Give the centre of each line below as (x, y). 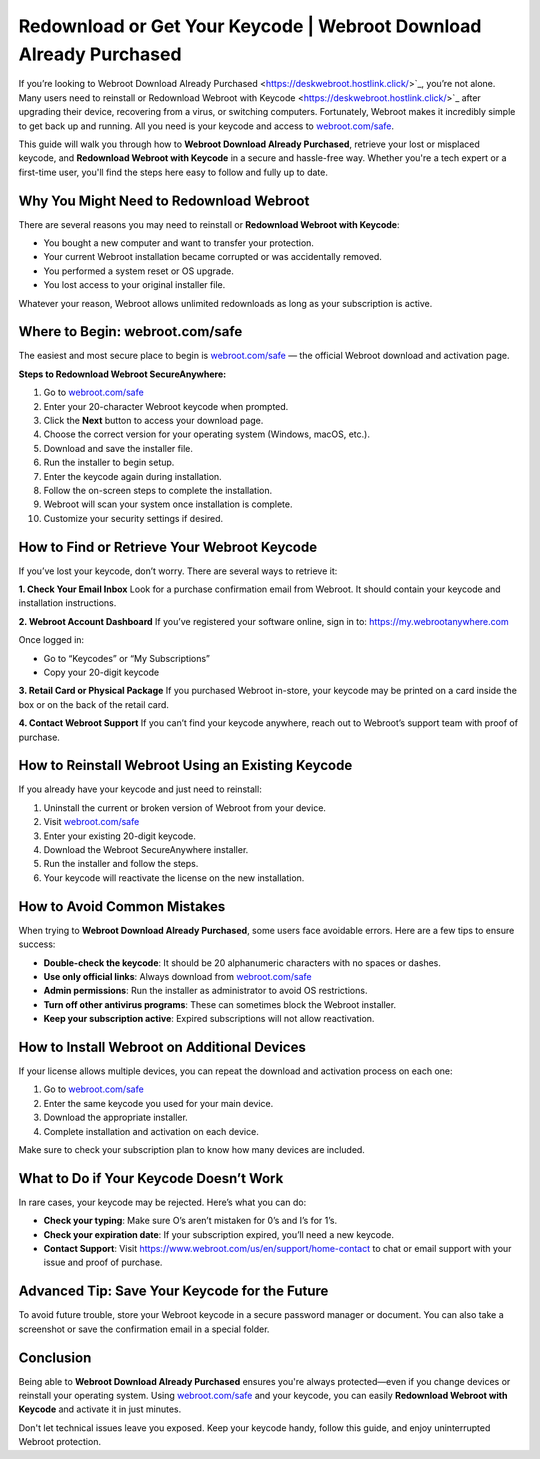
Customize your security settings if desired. (133, 518)
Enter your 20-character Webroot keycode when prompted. (166, 406)
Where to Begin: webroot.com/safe (130, 331)
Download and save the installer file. (118, 448)
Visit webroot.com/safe (91, 822)
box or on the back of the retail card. (94, 704)
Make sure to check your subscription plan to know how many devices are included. (191, 1149)
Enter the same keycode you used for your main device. (158, 1103)
